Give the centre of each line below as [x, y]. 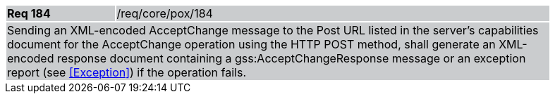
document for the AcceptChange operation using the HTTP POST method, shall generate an [251, 44]
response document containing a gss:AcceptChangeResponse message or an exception [291, 58]
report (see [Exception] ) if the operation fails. [127, 72]
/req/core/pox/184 [165, 13]
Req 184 [29, 13]
